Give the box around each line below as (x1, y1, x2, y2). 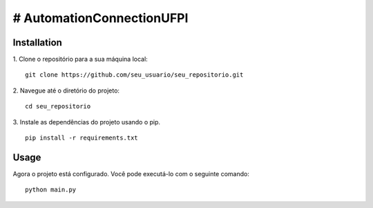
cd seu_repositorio (25, 102, 91, 111)
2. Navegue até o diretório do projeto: (12, 86, 120, 95)
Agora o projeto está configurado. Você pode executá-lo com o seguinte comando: (12, 169, 250, 178)
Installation (12, 37, 62, 48)
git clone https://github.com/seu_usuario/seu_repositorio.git (25, 71, 244, 79)
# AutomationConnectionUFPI (12, 10, 189, 26)
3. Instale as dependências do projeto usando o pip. (12, 117, 161, 126)
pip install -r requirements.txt (25, 134, 138, 142)
